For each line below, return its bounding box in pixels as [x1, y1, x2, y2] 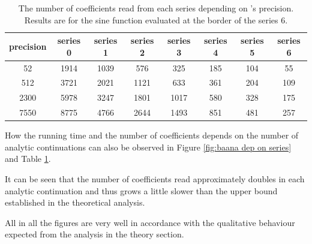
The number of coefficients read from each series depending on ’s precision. [18, 2, 294, 14]
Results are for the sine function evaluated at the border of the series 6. [24, 13, 288, 26]
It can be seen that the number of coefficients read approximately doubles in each [5, 173, 305, 185]
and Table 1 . [5, 152, 51, 165]
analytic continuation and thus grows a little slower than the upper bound [5, 184, 278, 197]
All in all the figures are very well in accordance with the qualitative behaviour [5, 216, 295, 228]
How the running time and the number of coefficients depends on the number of [5, 129, 299, 141]
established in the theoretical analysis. [5, 196, 145, 209]
